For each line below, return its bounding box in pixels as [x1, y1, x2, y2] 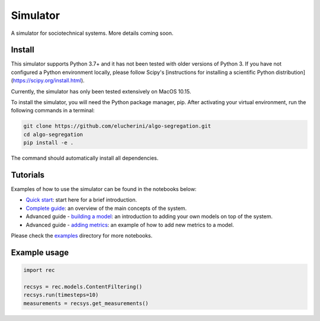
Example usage [11, 247, 69, 257]
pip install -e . [23, 140, 74, 146]
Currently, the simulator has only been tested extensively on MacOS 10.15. [11, 87, 191, 95]
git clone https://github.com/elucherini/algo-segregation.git [23, 123, 212, 129]
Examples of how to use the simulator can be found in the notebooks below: [11, 186, 197, 193]
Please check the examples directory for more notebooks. [11, 232, 153, 239]
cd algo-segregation [23, 131, 83, 138]
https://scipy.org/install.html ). [12, 77, 85, 84]
